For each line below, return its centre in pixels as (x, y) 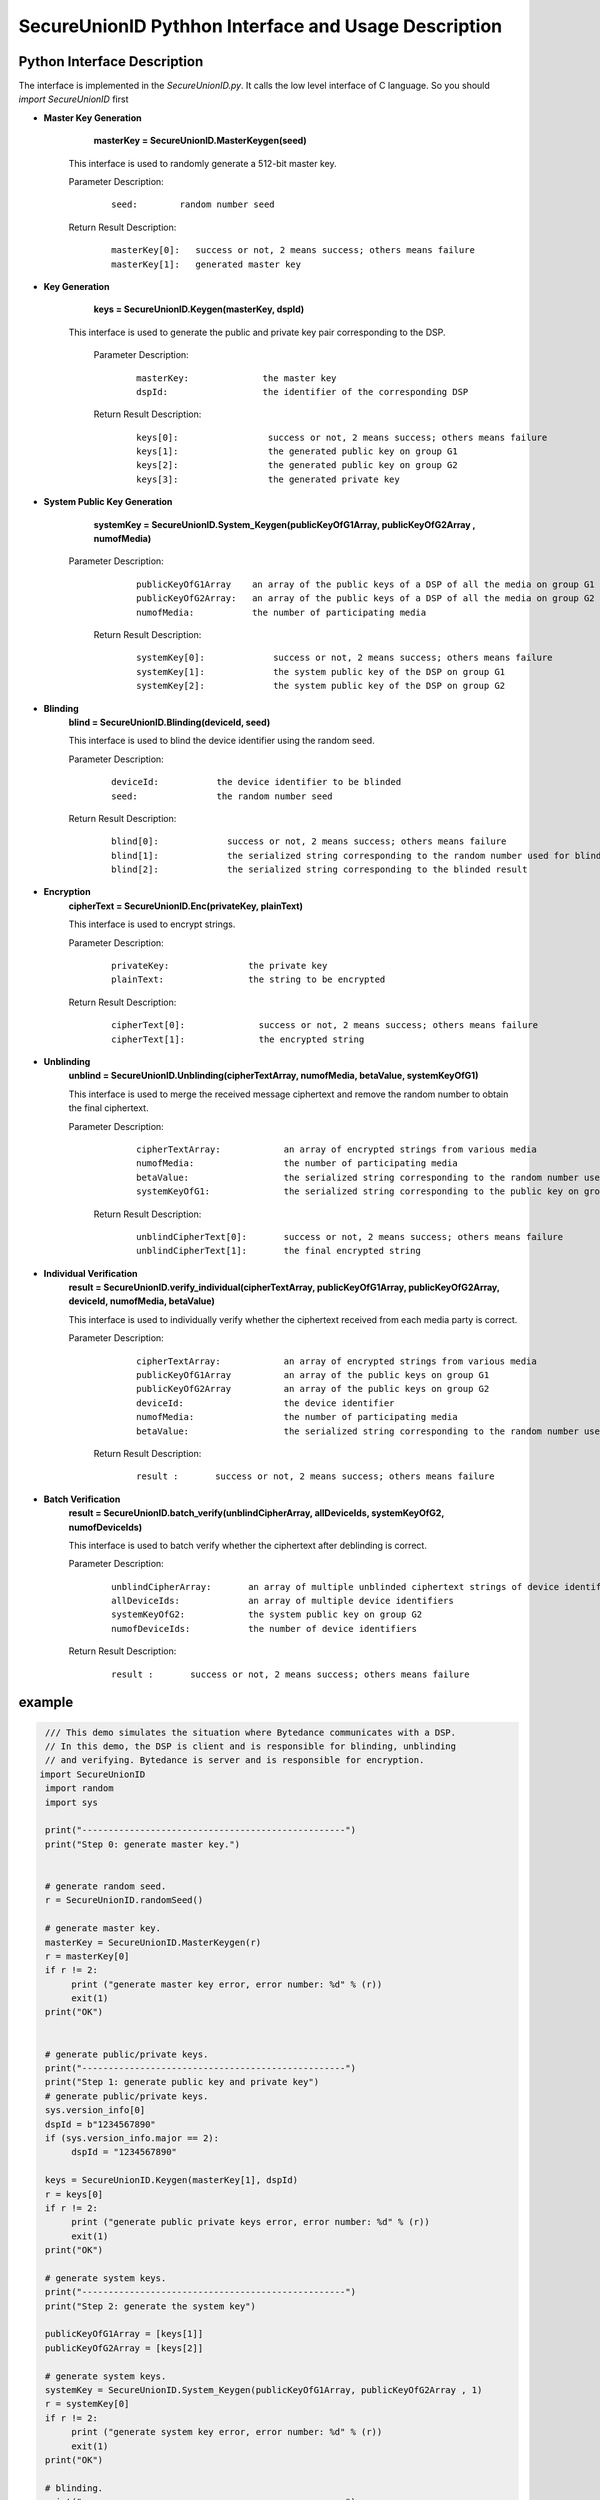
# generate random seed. (106, 1886)
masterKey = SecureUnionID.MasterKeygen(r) (153, 1942)
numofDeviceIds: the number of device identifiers (264, 1628)
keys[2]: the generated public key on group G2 (297, 465)
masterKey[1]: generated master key (206, 264)
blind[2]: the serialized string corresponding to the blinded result (319, 869)
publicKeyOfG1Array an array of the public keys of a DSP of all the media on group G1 (365, 584)
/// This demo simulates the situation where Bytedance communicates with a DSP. (251, 1732)
